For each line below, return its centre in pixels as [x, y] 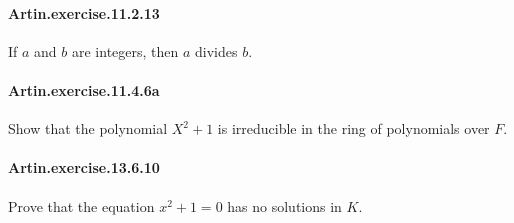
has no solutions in [284, 205]
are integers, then [125, 50]
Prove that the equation [81, 205]
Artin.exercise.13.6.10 [84, 167]
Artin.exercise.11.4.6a [84, 89]
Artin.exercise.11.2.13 [84, 12]
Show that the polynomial [88, 128]
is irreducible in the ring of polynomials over [353, 128]
